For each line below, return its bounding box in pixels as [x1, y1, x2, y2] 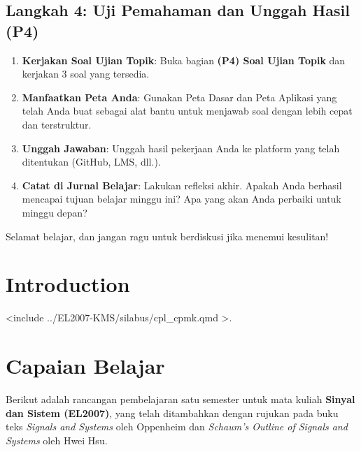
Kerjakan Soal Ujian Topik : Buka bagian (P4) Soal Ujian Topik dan [22, 52, 346, 67]
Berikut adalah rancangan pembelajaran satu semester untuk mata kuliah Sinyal [6, 391, 355, 406]
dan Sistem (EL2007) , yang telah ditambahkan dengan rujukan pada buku [6, 405, 339, 420]
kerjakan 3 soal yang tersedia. [22, 66, 150, 81]
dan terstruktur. [22, 117, 92, 131]
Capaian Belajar [6, 351, 165, 380]
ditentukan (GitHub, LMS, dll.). [22, 154, 161, 169]
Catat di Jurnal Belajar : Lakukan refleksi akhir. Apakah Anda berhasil [22, 177, 342, 192]
